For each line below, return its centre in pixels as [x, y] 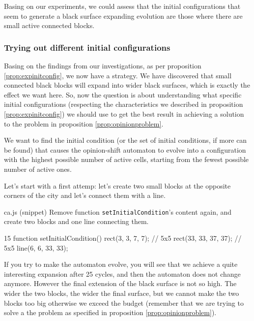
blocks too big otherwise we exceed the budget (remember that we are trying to [124, 303]
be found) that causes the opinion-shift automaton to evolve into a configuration [125, 149]
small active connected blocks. [49, 25]
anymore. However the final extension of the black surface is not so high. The [120, 283]
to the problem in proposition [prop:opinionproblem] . [84, 123]
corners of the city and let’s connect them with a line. [85, 195]
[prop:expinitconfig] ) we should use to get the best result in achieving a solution [124, 113]
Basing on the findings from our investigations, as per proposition [103, 65]
